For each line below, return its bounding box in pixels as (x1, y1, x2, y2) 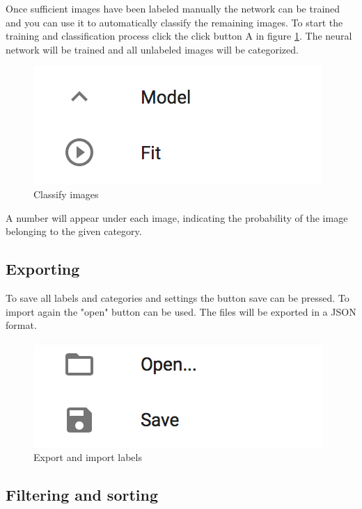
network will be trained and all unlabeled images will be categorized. (6, 42, 299, 56)
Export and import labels (33, 450, 142, 464)
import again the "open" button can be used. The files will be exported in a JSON (6, 304, 356, 318)
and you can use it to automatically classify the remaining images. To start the (6, 15, 343, 29)
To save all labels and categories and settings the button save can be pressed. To (6, 290, 349, 305)
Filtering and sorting (6, 484, 159, 506)
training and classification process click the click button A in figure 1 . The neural (6, 29, 352, 43)
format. (6, 318, 37, 332)
